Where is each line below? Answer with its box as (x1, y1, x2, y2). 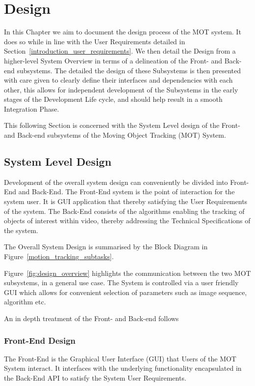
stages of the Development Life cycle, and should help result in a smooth (4, 94, 223, 104)
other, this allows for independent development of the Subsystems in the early (4, 84, 238, 94)
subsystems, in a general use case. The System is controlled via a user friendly (4, 277, 239, 288)
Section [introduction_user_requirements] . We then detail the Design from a (4, 46, 236, 56)
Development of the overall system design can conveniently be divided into (4, 177, 228, 187)
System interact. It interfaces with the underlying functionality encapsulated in (4, 363, 242, 373)
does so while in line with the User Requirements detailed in (4, 36, 185, 46)
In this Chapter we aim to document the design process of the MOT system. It (4, 27, 241, 37)
